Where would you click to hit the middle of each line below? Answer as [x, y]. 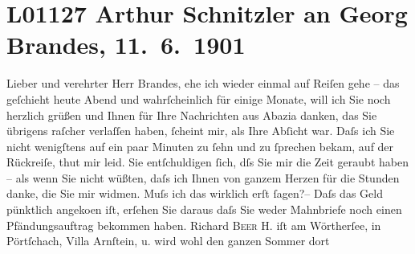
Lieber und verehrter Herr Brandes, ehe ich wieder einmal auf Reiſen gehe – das [203, 83]
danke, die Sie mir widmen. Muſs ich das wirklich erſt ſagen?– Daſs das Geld [195, 193]
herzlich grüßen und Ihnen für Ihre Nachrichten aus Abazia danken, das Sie [192, 115]
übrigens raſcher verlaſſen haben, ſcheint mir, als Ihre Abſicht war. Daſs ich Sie [201, 131]
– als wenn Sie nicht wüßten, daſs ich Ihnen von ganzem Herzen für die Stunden [203, 177]
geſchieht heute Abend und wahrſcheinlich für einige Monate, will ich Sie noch [199, 98]
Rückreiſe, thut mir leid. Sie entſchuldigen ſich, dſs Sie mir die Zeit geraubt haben [207, 162]
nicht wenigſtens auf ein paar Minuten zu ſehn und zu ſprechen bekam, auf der [200, 146]
